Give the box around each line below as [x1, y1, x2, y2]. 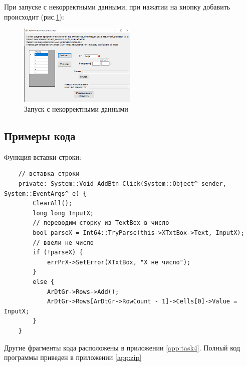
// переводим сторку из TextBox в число [33, 219, 169, 227]
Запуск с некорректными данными [24, 104, 128, 114]
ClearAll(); [33, 200, 73, 207]
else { [33, 278, 55, 285]
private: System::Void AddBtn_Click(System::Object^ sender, [18, 180, 226, 188]
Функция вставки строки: [4, 151, 81, 162]
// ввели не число [33, 239, 94, 246]
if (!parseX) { [33, 249, 83, 256]
